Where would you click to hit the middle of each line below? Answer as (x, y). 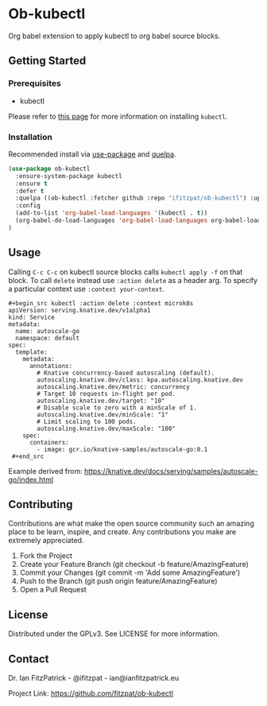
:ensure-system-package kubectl (69, 176)
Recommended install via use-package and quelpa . (92, 154)
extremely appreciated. (46, 541)
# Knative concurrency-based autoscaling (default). (126, 373)
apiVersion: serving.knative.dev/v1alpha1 (79, 310)
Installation (31, 137)
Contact (29, 659)
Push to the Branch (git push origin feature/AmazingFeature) (118, 581)
